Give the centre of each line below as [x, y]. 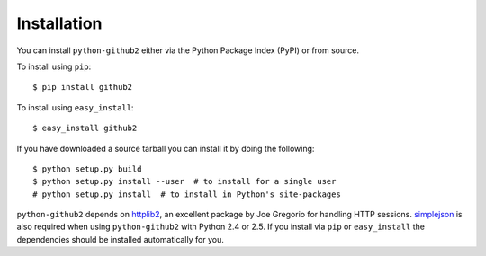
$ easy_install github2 [85, 128]
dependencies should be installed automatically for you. [120, 239]
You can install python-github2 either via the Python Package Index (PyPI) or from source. [188, 50]
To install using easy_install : [75, 107]
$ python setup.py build [87, 169]
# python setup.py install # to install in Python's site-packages [187, 194]
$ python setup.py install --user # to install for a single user [184, 181]
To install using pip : [54, 66]
